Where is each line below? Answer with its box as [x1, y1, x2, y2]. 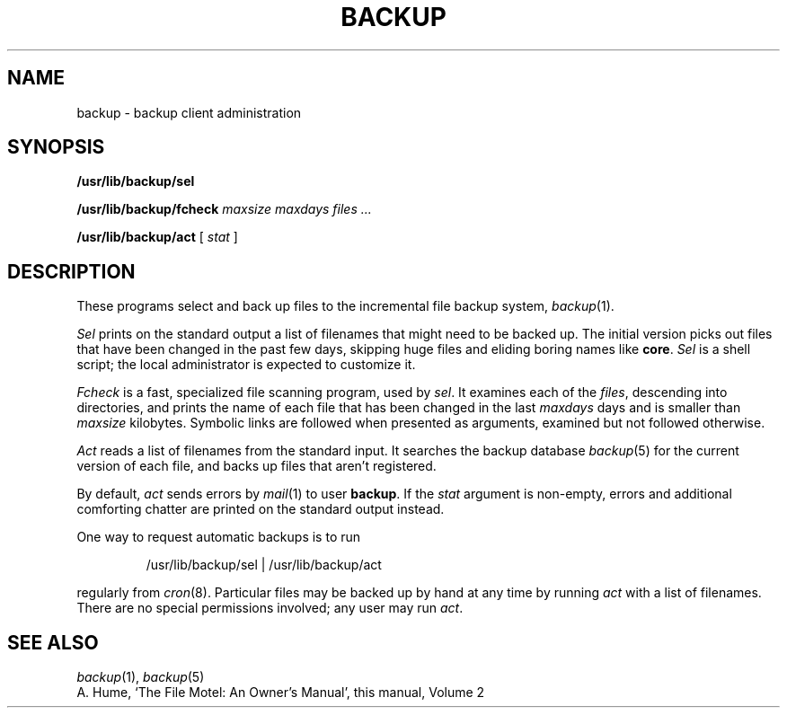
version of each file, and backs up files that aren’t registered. [76, 458, 437, 474]
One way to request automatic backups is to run [76, 529, 361, 545]
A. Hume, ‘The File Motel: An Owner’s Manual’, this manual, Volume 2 [76, 684, 485, 701]
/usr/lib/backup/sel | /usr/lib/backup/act [146, 557, 382, 573]
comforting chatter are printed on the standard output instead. [76, 501, 445, 517]
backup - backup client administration [76, 104, 302, 120]
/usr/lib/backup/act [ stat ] [76, 229, 238, 245]
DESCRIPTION [7, 260, 136, 283]
